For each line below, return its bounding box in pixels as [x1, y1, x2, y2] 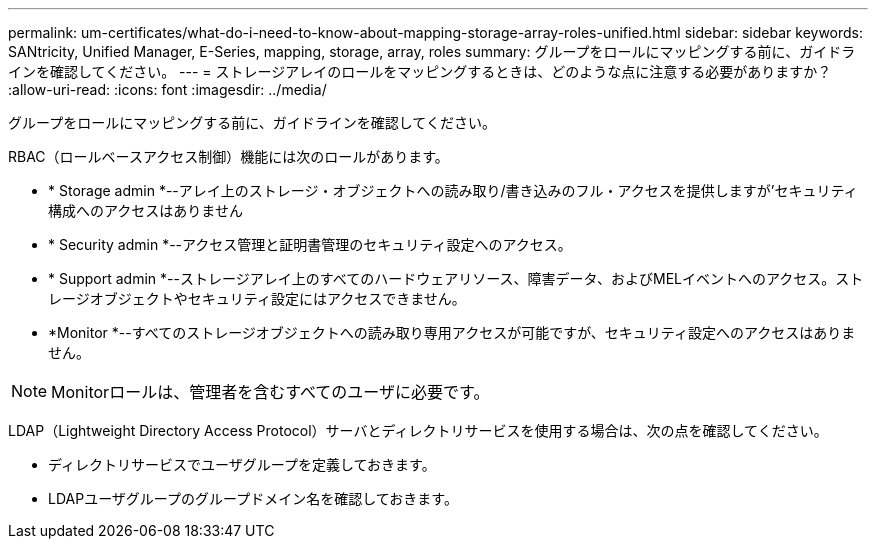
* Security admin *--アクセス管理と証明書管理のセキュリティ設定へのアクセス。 [48, 236, 572, 253]
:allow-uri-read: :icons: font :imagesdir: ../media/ [8, 81, 327, 98]
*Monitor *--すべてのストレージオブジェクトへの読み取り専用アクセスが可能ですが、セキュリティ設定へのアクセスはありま [48, 324, 856, 341]
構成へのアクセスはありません [48, 202, 243, 219]
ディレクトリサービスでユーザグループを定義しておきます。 [48, 456, 436, 473]
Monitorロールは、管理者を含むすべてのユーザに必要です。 [51, 382, 490, 402]
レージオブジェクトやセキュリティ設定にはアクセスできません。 [48, 290, 466, 307]
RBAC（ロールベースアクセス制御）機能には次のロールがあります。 [8, 148, 449, 165]
